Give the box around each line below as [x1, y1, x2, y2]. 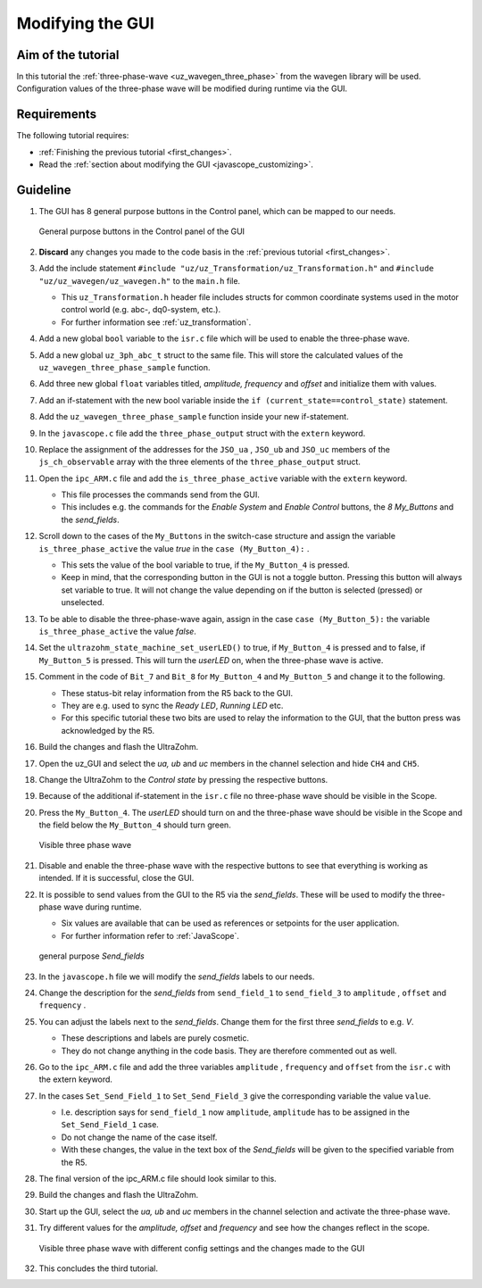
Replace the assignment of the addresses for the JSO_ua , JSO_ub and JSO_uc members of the [38, 444, 390, 454]
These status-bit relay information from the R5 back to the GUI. [61, 687, 294, 698]
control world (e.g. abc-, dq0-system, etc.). [61, 304, 221, 315]
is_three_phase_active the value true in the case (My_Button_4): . [38, 543, 310, 553]
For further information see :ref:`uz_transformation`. [61, 317, 252, 328]
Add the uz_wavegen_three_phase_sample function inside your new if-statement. [38, 411, 349, 422]
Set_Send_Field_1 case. [61, 1119, 160, 1130]
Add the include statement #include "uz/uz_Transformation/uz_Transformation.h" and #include [38, 263, 435, 274]
